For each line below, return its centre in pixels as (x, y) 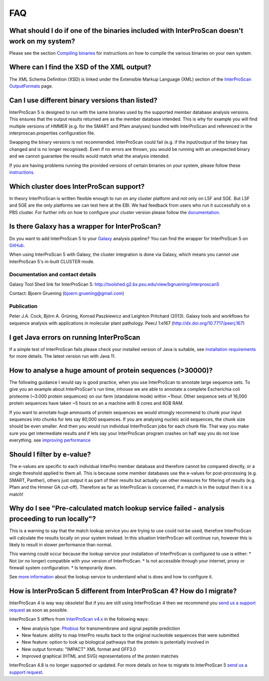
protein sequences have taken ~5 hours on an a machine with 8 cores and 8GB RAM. (96, 403)
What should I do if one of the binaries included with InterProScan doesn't (126, 31)
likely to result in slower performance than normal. (61, 545)
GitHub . (17, 245)
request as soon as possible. (39, 610)
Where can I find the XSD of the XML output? (80, 67)
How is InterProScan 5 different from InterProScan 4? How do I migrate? (123, 591)
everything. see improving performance (50, 440)
